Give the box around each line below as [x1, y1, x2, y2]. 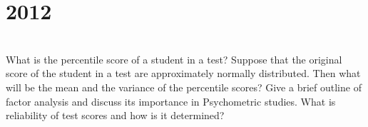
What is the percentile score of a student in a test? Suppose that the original [6, 51, 342, 66]
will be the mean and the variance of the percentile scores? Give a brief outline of [6, 79, 362, 94]
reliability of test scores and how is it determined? [6, 108, 225, 123]
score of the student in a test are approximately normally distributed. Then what [6, 66, 361, 81]
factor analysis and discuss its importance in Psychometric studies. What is [6, 93, 336, 108]
